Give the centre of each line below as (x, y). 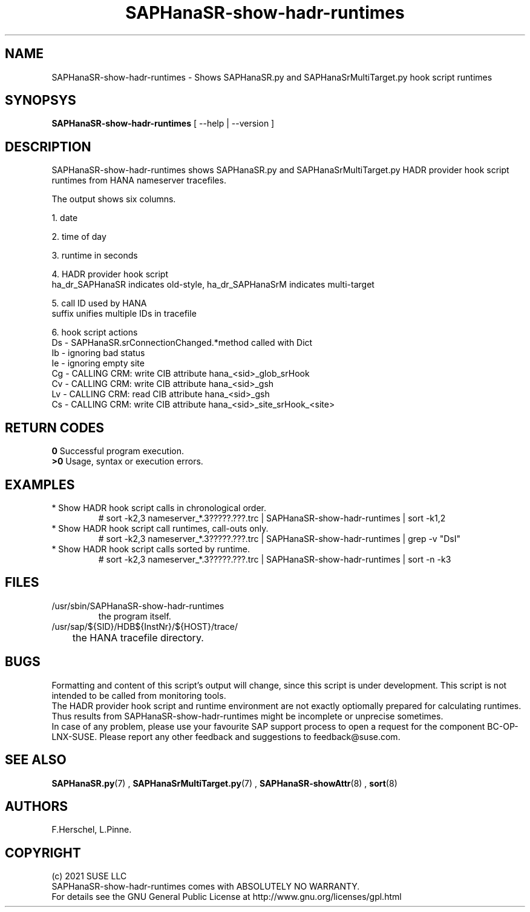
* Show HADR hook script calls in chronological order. (159, 507)
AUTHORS (37, 806)
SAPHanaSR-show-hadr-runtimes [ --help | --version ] (163, 124)
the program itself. (135, 616)
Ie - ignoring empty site (98, 363)
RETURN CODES (55, 428)
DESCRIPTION (48, 147)
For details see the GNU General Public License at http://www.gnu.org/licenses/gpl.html (227, 897)
